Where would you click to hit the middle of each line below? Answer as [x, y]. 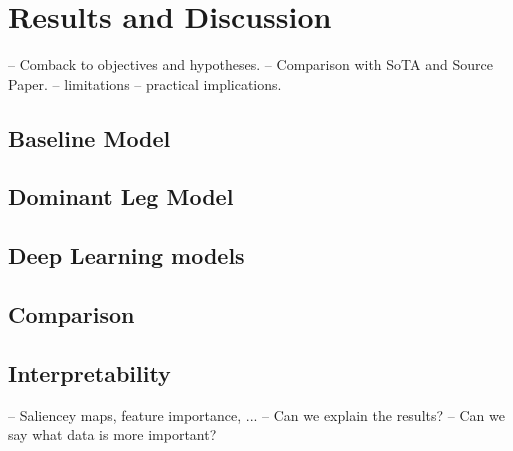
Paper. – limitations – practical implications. [145, 83]
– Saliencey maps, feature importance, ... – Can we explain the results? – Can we [256, 414]
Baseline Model [89, 137]
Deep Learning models [126, 255]
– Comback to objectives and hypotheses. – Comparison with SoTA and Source [250, 64]
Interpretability [89, 372]
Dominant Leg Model [121, 196]
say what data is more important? [112, 434]
